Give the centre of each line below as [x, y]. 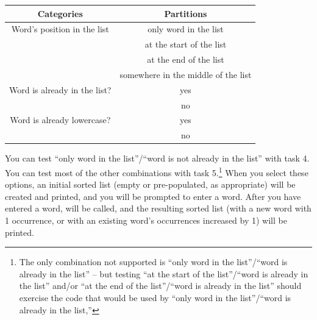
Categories [60, 13]
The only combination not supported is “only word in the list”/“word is [153, 262]
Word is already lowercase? [60, 120]
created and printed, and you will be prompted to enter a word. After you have [153, 196]
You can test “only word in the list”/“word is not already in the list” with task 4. [157, 158]
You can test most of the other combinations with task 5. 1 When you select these [157, 171]
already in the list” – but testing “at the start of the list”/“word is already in [164, 273]
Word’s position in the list [60, 29]
